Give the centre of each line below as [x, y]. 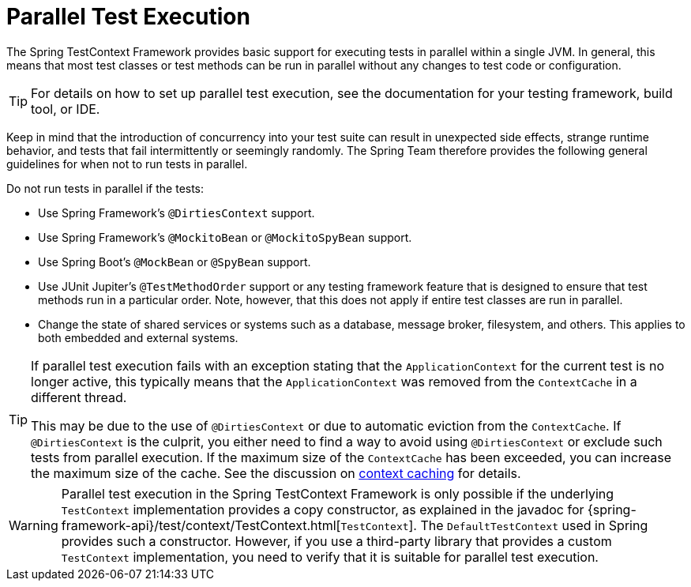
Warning [34, 525]
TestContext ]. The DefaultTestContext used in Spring [494, 525]
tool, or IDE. [66, 109]
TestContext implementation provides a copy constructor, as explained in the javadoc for [323, 509]
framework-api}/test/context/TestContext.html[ [201, 525]
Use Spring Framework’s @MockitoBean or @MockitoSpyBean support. [225, 237]
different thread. [79, 397]
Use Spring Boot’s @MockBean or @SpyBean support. [175, 262]
